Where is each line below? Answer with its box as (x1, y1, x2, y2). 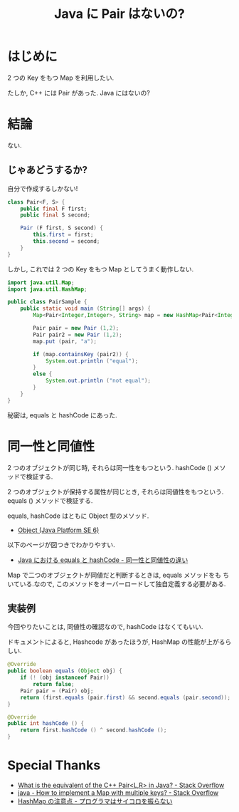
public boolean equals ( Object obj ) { (7, 667, 122, 675)
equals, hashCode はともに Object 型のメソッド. (7, 511, 149, 520)
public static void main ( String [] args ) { (20, 305, 152, 313)
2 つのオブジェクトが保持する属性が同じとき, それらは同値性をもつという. (7, 487, 224, 496)
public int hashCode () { (7, 720, 84, 727)
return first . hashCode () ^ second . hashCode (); (20, 727, 167, 734)
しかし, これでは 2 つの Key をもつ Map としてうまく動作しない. (7, 264, 194, 274)
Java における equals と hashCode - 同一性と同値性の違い (17, 556, 188, 564)
